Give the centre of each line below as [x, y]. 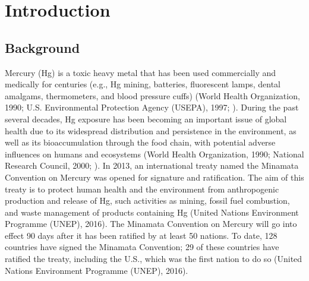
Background [42, 47]
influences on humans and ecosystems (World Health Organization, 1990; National [154, 154]
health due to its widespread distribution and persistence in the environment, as [151, 130]
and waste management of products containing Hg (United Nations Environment [152, 212]
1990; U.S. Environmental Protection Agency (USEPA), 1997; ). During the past [152, 107]
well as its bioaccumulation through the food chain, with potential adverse [140, 142]
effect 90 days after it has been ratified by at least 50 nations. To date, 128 [141, 235]
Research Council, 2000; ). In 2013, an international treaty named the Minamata [152, 165]
